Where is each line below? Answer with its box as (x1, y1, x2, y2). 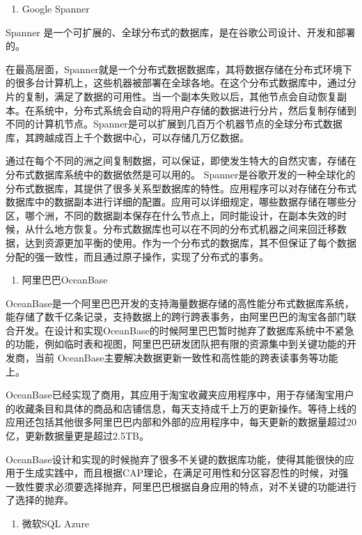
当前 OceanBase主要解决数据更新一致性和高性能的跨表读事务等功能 (34, 350, 338, 365)
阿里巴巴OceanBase (22, 272, 108, 287)
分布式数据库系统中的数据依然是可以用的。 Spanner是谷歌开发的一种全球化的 (6, 166, 356, 181)
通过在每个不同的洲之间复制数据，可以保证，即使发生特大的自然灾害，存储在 (6, 153, 356, 168)
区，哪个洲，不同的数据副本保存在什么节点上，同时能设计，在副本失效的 (6, 208, 337, 222)
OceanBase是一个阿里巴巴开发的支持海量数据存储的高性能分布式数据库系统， (6, 295, 354, 310)
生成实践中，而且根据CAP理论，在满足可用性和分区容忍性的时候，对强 (24, 465, 349, 480)
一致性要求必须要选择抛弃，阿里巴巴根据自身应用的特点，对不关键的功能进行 (6, 479, 356, 493)
